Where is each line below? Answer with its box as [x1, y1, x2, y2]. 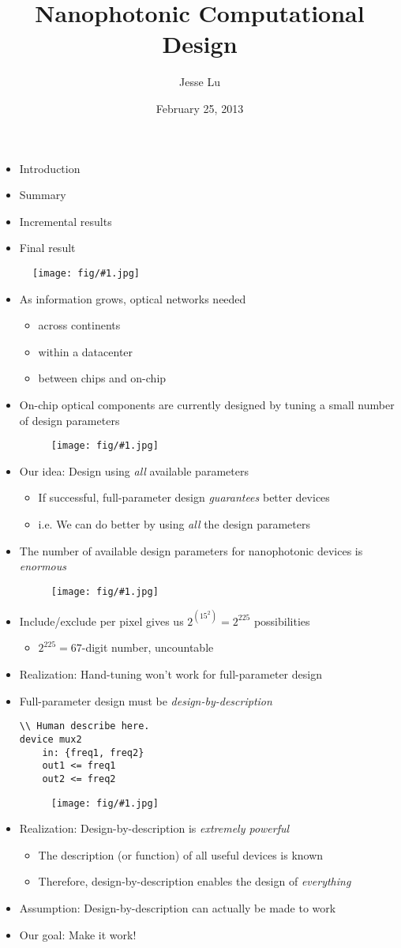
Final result [19, 239, 76, 256]
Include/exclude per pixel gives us [19, 612, 184, 629]
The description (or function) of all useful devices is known [38, 846, 324, 863]
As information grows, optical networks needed [19, 290, 246, 307]
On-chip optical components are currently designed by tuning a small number [19, 396, 395, 412]
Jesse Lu [179, 73, 220, 90]
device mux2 [19, 733, 82, 745]
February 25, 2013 [156, 100, 244, 116]
